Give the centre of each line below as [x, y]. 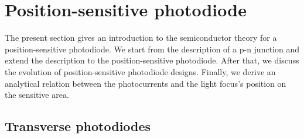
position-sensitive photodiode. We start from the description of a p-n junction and [152, 49]
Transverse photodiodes [78, 126]
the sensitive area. [37, 95]
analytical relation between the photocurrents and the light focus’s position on [146, 83]
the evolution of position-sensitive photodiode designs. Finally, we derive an [140, 71]
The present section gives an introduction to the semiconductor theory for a [141, 38]
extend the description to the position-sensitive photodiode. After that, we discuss [152, 60]
